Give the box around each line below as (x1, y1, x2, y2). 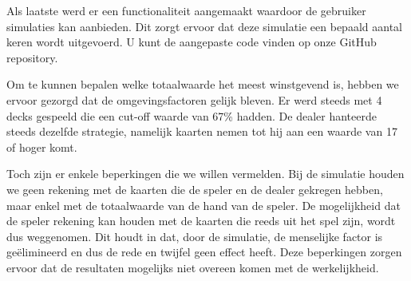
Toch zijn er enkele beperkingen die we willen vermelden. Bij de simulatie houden (6, 165, 405, 182)
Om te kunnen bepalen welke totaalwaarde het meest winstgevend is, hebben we (6, 76, 399, 93)
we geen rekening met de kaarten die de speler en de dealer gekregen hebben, (6, 180, 383, 197)
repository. (6, 49, 58, 65)
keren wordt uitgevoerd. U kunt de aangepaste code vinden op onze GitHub (6, 34, 377, 50)
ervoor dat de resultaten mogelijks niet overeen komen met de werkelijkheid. (6, 259, 379, 275)
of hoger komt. (6, 138, 77, 155)
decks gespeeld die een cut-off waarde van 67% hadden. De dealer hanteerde (6, 107, 377, 124)
